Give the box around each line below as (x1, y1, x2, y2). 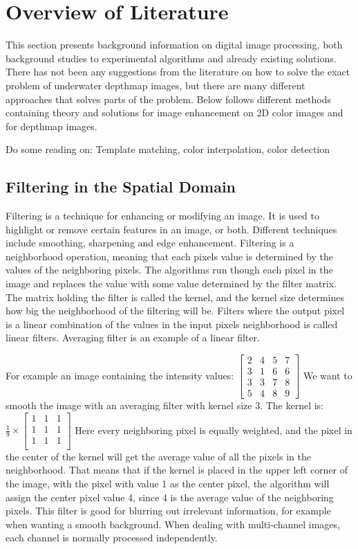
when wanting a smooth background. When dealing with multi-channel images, (6, 516, 340, 531)
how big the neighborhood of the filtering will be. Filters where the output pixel (6, 303, 345, 318)
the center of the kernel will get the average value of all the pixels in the (6, 449, 311, 463)
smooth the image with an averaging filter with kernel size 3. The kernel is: (6, 398, 324, 413)
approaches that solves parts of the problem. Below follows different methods (6, 91, 331, 106)
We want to (303, 368, 352, 382)
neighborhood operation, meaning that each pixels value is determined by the (6, 249, 333, 263)
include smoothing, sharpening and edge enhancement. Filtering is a (6, 235, 294, 250)
